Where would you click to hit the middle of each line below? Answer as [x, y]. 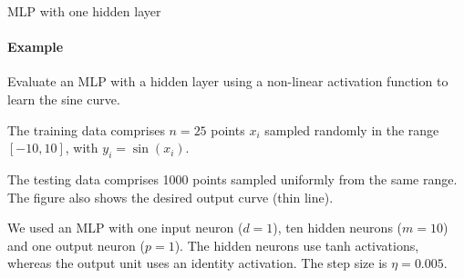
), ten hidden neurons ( [338, 228]
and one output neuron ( [76, 245]
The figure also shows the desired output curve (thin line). [170, 197]
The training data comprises [86, 129]
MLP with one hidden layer [84, 11]
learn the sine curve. [64, 99]
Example [36, 47]
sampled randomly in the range [352, 129]
